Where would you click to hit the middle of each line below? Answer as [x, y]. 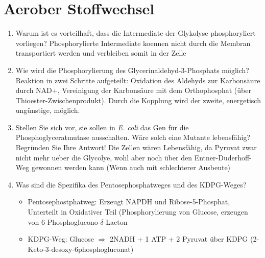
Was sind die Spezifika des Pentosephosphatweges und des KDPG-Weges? [131, 184]
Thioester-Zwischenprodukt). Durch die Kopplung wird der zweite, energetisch [138, 100]
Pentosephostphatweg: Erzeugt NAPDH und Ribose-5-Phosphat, [129, 202]
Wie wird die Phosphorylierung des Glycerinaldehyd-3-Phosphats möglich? [132, 70]
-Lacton [115, 221]
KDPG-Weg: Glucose [61, 239]
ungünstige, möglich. [48, 110]
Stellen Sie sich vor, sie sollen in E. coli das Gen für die [102, 127]
